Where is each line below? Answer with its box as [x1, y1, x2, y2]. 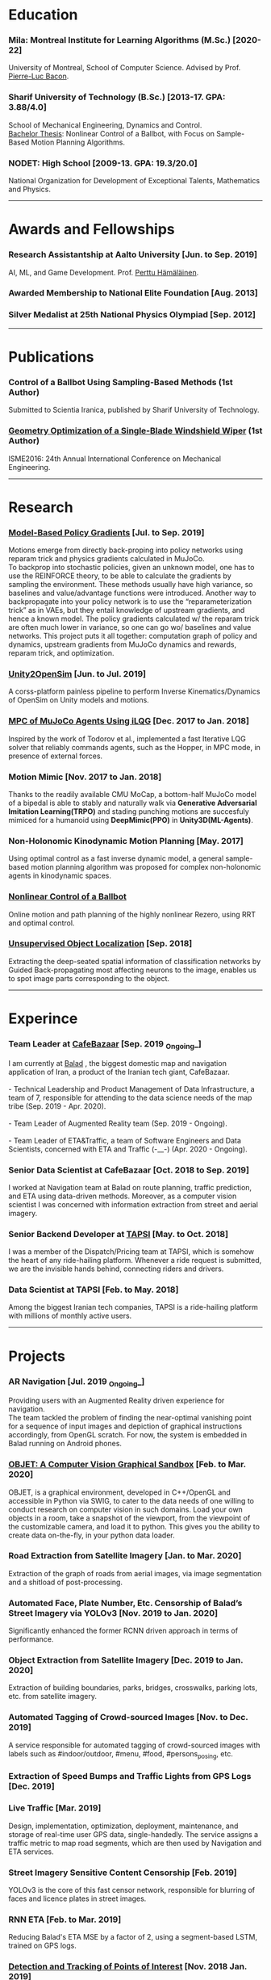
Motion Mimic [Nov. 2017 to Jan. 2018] [8, 771, 162, 782]
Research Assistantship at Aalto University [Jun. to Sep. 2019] [8, 249, 258, 260]
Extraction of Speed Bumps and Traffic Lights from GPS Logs [8, 1771, 252, 1782]
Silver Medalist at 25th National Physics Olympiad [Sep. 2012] [8, 309, 256, 321]
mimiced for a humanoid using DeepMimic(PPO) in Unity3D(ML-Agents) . [8, 815, 254, 824]
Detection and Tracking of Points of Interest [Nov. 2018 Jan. [8, 1961, 248, 1972]
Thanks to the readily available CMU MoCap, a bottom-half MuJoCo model [8, 789, 256, 799]
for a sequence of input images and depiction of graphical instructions [8, 1421, 243, 1431]
